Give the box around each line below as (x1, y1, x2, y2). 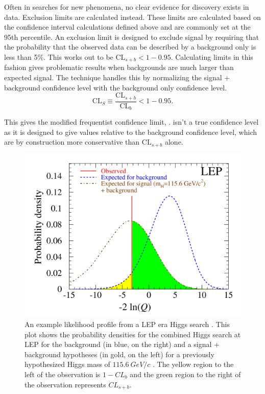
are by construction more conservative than (4, 136, 140, 147)
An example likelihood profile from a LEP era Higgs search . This (25, 318, 230, 329)
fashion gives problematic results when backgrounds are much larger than (4, 62, 234, 73)
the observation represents (25, 379, 106, 389)
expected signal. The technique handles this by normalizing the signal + (4, 72, 230, 83)
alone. (164, 136, 183, 147)
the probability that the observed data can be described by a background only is (4, 41, 256, 52)
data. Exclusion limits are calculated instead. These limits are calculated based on (4, 11, 261, 22)
